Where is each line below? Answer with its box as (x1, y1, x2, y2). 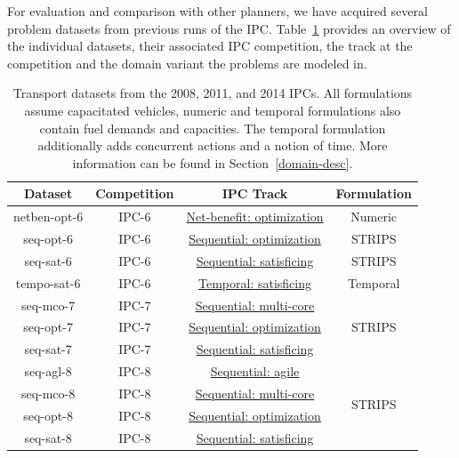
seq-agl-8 (24, 362, 72, 381)
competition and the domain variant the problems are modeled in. (7, 53, 367, 72)
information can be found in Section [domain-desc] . (72, 153, 353, 172)
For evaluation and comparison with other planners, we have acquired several (7, 2, 428, 20)
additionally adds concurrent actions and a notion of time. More (37, 136, 388, 155)
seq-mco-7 (20, 295, 76, 314)
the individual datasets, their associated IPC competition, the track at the (7, 36, 413, 55)
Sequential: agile (210, 362, 300, 381)
